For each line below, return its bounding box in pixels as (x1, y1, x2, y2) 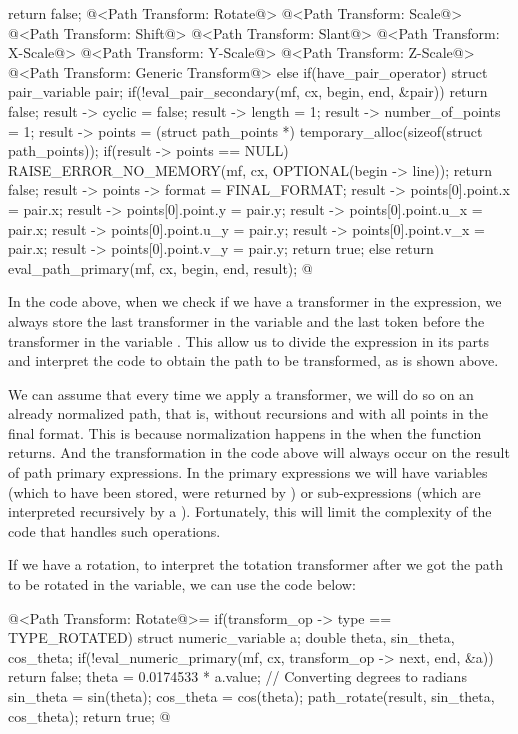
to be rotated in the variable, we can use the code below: (8, 574, 356, 595)
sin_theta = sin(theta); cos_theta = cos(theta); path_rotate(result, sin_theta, (8, 686, 495, 706)
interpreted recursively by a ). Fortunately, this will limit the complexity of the (8, 501, 492, 522)
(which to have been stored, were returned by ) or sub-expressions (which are (8, 481, 481, 502)
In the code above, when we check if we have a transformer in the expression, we (8, 291, 502, 312)
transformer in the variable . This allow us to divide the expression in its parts (8, 330, 490, 351)
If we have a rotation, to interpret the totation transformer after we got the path (8, 554, 504, 575)
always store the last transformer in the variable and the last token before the (8, 310, 485, 331)
